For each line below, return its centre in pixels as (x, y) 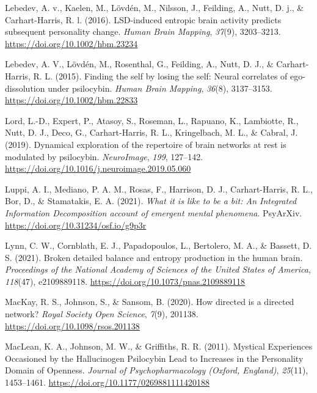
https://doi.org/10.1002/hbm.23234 (71, 43)
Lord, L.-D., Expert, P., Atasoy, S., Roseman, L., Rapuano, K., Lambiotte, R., (152, 120)
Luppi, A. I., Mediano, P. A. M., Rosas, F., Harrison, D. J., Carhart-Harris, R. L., (159, 189)
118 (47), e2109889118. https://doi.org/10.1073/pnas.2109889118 (125, 281)
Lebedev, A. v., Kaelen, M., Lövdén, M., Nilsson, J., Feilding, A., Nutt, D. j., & (155, 7)
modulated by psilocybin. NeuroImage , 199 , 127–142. (104, 156)
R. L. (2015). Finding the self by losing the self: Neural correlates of (160, 75)
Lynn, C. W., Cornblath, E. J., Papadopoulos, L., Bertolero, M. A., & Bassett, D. (158, 245)
